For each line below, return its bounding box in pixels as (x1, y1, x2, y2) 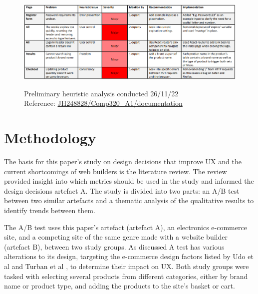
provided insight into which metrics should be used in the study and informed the (4, 176, 254, 186)
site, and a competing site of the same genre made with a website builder (4, 232, 228, 242)
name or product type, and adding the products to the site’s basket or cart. (4, 281, 235, 291)
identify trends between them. (4, 205, 95, 216)
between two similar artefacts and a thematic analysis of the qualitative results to (4, 195, 254, 206)
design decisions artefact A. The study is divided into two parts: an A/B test (4, 185, 240, 196)
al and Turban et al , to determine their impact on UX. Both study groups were (4, 261, 249, 271)
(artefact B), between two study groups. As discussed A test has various (4, 241, 225, 252)
